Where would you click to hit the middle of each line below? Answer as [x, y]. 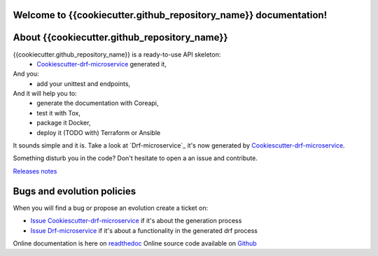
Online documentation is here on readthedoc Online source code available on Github [135, 243]
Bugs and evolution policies [75, 191]
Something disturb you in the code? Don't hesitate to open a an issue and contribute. [135, 158]
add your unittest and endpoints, [84, 83]
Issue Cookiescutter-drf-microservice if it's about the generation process [136, 221]
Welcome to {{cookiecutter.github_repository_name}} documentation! [170, 15]
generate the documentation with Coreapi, [98, 103]
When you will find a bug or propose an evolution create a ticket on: [111, 208]
